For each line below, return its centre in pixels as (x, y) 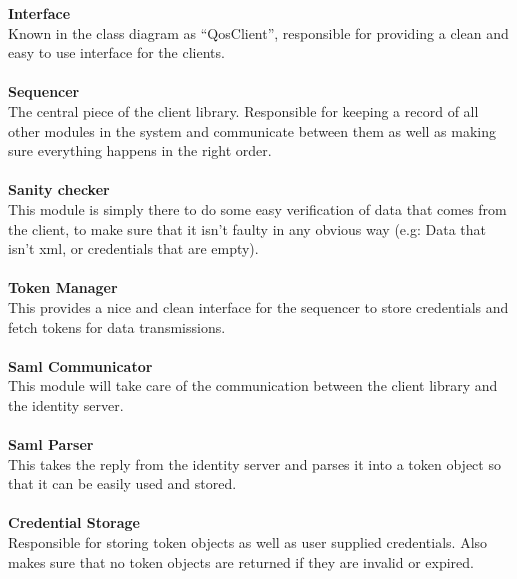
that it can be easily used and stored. (122, 483)
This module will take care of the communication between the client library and (253, 385)
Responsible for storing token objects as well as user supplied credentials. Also (248, 542)
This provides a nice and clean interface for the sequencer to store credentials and (258, 306)
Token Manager (63, 287)
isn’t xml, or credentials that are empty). (133, 248)
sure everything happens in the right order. (140, 150)
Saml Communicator (80, 365)
